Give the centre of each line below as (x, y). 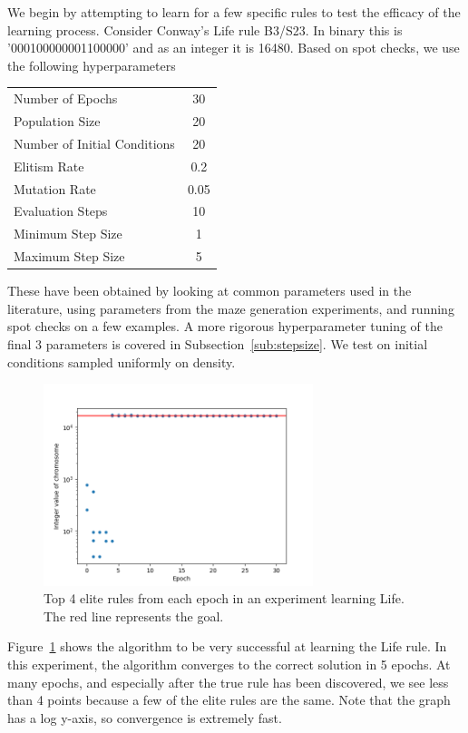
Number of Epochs (66, 98)
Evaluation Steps (61, 211)
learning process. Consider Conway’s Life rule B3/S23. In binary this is (205, 29)
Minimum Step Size (68, 234)
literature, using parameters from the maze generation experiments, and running (231, 308)
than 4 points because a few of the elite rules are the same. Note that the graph (229, 700)
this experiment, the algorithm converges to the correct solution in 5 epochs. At (229, 665)
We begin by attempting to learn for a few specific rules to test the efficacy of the (234, 12)
